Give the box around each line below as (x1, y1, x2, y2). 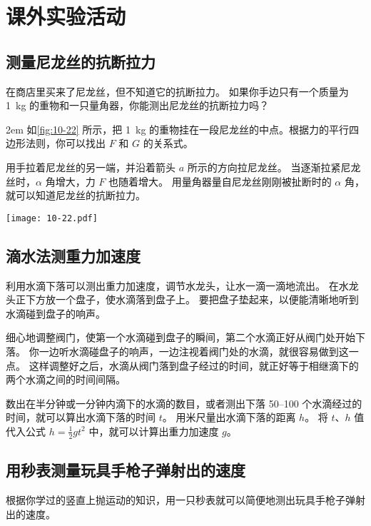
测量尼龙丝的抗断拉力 (6, 50, 156, 72)
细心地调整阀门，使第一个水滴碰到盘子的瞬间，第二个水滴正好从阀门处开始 (6, 330, 355, 345)
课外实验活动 (6, 1, 126, 31)
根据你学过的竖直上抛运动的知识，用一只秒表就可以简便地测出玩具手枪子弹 (6, 492, 355, 507)
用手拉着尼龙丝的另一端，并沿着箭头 (6, 159, 176, 174)
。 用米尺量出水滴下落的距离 (162, 410, 296, 425)
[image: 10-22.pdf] (6, 213, 98, 223)
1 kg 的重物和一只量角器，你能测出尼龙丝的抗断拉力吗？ (6, 98, 270, 113)
